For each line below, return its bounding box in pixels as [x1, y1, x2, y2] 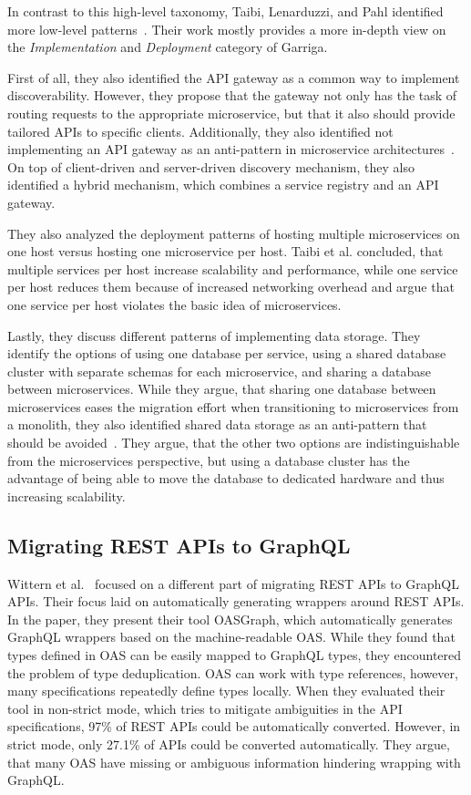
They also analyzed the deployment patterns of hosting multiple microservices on [7, 223, 460, 243]
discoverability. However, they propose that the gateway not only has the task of [7, 86, 457, 105]
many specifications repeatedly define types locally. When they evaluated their [7, 681, 445, 700]
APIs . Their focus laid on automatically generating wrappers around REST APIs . [7, 592, 465, 611]
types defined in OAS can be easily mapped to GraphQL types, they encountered [7, 645, 462, 665]
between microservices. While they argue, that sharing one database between [7, 379, 436, 398]
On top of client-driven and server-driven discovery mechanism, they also [7, 157, 415, 176]
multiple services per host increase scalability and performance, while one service [7, 259, 458, 278]
